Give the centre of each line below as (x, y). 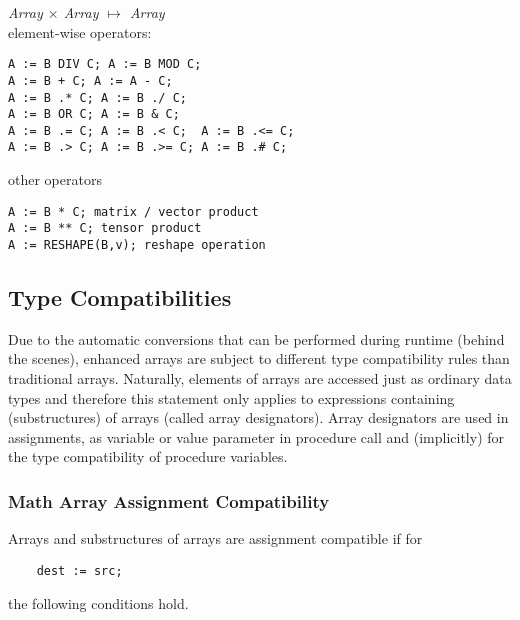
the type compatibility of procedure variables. (148, 456)
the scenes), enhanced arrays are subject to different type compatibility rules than (259, 358)
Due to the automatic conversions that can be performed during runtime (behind (256, 338)
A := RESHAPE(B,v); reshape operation (137, 245)
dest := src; (79, 570)
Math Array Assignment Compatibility (169, 500)
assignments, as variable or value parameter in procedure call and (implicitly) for (256, 436)
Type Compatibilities (120, 297)
